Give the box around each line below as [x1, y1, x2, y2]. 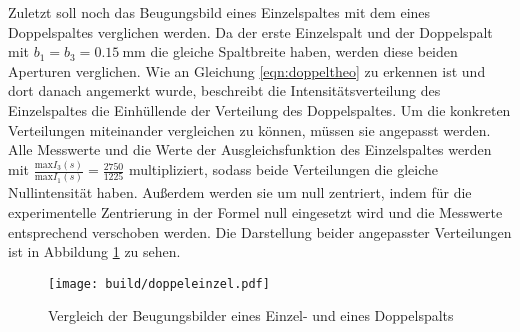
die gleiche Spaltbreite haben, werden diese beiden [150, 41, 458, 62]
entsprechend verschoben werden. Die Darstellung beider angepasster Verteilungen [8, 221, 512, 242]
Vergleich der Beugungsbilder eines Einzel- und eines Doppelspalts [48, 305, 454, 326]
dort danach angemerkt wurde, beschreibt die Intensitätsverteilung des [8, 80, 441, 101]
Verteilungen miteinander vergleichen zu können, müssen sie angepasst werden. [8, 119, 491, 140]
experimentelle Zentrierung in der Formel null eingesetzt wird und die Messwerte [8, 201, 503, 222]
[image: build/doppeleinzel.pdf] [48, 276, 270, 291]
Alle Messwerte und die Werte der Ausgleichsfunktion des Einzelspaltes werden [8, 139, 492, 160]
